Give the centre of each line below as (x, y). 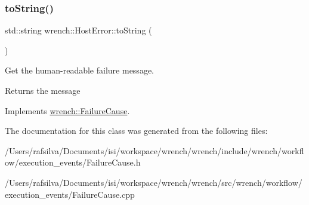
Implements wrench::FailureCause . (67, 110)
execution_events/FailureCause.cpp (70, 194)
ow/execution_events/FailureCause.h (73, 162)
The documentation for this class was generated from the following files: (136, 131)
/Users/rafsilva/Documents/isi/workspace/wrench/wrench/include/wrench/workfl (154, 150)
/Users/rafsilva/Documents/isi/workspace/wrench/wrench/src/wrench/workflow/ (154, 182)
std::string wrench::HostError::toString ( (78, 30)
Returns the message (43, 90)
